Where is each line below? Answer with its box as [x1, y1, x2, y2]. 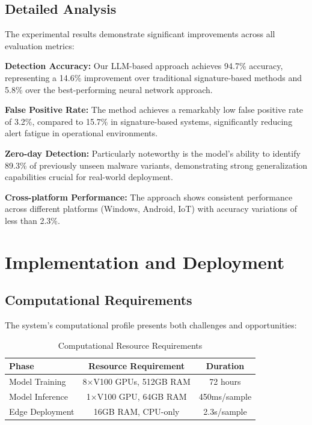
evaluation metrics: [5, 39, 75, 52]
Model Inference [9, 390, 69, 402]
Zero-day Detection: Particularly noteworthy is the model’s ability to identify [5, 146, 301, 159]
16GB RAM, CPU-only [93, 405, 180, 417]
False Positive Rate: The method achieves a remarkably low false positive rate [5, 103, 304, 116]
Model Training [9, 375, 66, 388]
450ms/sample [198, 390, 252, 402]
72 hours [209, 375, 241, 388]
